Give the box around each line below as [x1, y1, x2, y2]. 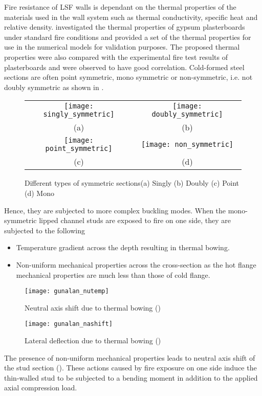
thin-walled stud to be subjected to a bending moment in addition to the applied [4, 372, 258, 383]
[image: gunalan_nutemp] [25, 288, 109, 295]
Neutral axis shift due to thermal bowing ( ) [25, 302, 161, 313]
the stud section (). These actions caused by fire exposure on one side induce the [4, 362, 257, 373]
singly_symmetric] [43, 110, 115, 119]
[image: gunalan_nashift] [25, 320, 113, 328]
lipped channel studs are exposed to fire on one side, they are [39, 215, 231, 226]
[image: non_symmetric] [141, 140, 234, 149]
